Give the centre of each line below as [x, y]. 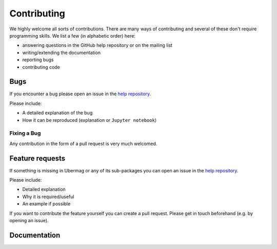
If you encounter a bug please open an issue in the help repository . [80, 94]
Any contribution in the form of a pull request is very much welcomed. [83, 144]
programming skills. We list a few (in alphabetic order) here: [73, 35]
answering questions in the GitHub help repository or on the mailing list [97, 45]
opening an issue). [29, 220]
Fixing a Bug [25, 133]
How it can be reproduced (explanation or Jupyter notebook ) [89, 120]
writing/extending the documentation [62, 52]
